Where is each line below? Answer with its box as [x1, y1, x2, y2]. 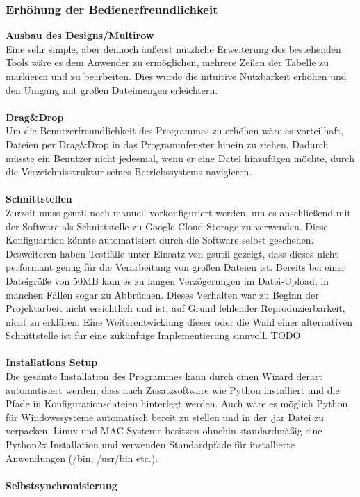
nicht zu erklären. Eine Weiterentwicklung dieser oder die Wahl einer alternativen [6, 314, 353, 329]
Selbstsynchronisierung [6, 478, 117, 492]
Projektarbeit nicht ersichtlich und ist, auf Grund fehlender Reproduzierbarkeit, [6, 301, 345, 315]
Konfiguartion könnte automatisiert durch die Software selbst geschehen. [6, 232, 314, 247]
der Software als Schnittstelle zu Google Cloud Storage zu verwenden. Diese [6, 219, 328, 233]
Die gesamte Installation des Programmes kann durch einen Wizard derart [6, 369, 322, 384]
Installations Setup [6, 355, 98, 370]
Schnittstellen [6, 191, 72, 206]
